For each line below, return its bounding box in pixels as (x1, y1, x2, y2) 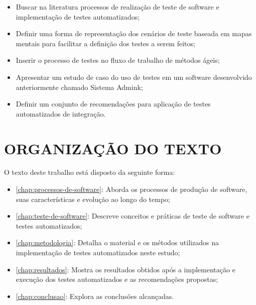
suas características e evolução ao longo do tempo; (16, 193, 170, 204)
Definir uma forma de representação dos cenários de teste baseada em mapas (16, 28, 252, 39)
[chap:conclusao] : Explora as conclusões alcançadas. (16, 290, 174, 301)
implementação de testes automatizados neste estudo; (16, 247, 180, 258)
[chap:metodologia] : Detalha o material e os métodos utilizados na (16, 237, 219, 248)
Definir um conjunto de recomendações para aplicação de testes (16, 98, 211, 109)
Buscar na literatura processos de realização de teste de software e (16, 2, 219, 12)
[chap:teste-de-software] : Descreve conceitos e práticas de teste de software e (16, 211, 249, 221)
